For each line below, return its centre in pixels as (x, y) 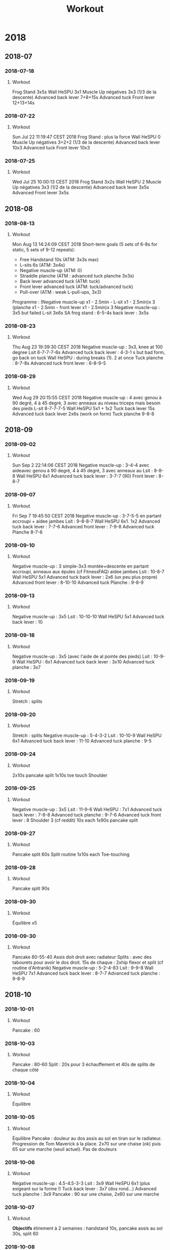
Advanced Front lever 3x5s (40, 193)
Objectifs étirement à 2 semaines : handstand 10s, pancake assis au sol (87, 1228)
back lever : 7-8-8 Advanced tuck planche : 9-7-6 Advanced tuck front (87, 814)
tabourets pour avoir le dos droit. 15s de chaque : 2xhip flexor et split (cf (88, 962)
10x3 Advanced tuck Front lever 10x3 (51, 148)
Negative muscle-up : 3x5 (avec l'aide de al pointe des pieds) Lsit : (82, 656)
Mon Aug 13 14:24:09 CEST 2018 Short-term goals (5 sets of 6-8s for (85, 244)
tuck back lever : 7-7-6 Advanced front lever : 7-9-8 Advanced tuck (83, 526)
